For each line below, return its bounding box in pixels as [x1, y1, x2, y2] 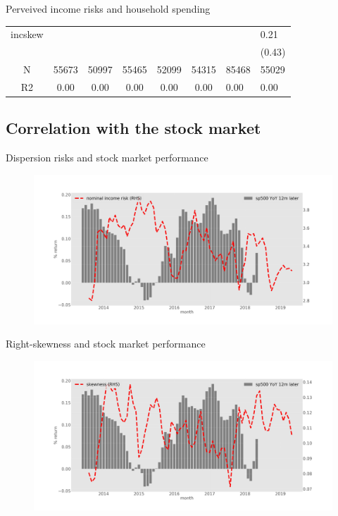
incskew [11, 27, 44, 42]
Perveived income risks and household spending [6, 1, 211, 16]
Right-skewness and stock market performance [6, 336, 206, 351]
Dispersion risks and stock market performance [6, 150, 208, 165]
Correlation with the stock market [6, 117, 261, 139]
